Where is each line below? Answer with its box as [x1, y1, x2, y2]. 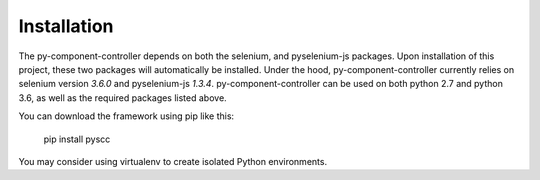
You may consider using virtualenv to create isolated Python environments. [18, 155, 328, 167]
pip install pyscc [43, 133, 111, 145]
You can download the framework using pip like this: [18, 110, 235, 122]
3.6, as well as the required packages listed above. [18, 91, 227, 104]
